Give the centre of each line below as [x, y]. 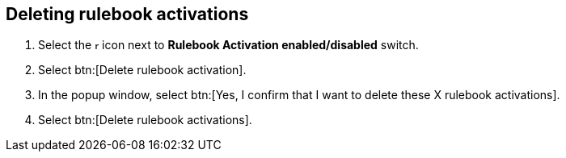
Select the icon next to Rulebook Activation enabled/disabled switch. [228, 45]
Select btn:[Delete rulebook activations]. [145, 120]
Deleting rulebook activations [127, 14]
